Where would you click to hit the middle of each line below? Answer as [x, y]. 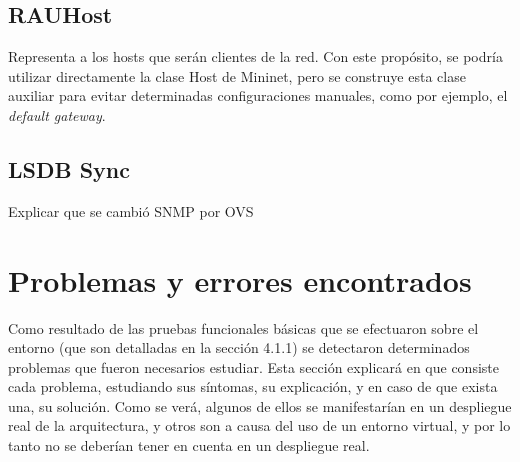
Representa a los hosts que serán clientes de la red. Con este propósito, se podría [255, 56]
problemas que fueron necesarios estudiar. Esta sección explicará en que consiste [253, 366]
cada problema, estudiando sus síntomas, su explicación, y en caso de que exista [253, 386]
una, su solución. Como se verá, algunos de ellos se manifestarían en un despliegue [260, 405]
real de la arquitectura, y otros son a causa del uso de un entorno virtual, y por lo [259, 425]
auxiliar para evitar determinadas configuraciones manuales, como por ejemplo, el [258, 95]
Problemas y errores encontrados [240, 279]
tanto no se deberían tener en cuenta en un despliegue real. [189, 445]
